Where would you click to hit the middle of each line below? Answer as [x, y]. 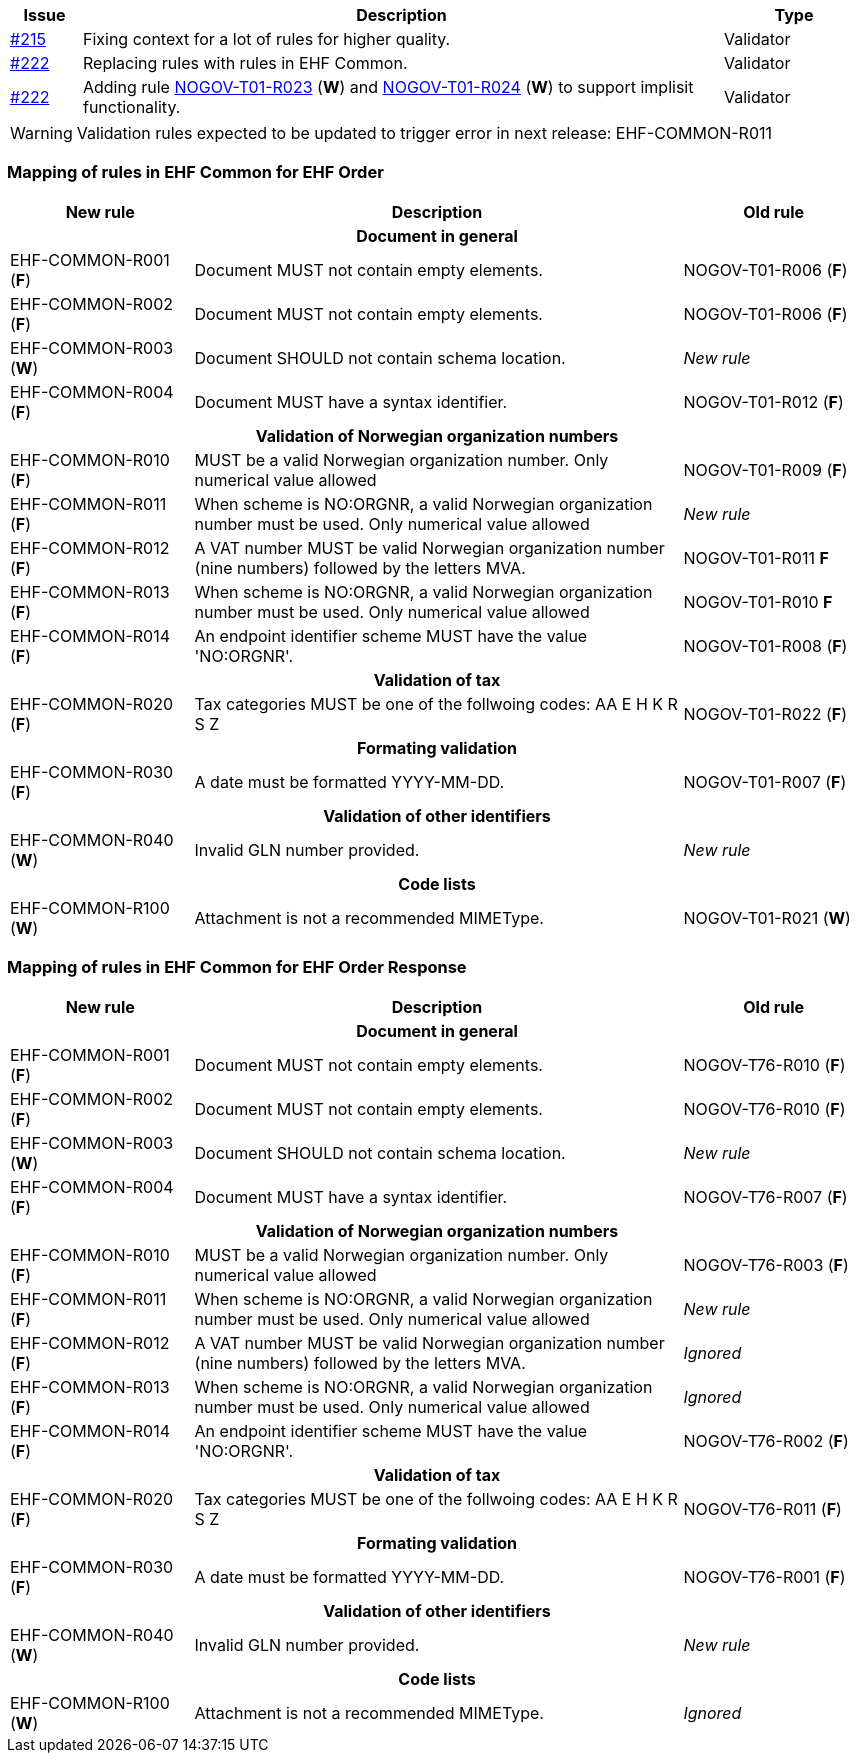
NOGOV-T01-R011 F [756, 557]
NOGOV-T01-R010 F [758, 601]
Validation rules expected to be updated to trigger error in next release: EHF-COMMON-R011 [424, 133]
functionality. [131, 107]
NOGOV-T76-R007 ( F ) [765, 1196]
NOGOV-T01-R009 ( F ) [765, 469]
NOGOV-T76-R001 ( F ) [764, 1576]
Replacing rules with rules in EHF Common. [245, 63]
